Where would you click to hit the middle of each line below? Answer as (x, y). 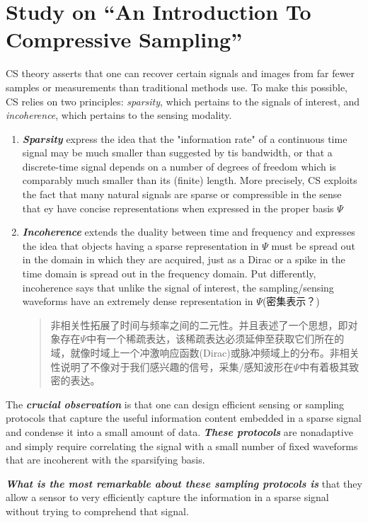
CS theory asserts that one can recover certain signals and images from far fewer (180, 73)
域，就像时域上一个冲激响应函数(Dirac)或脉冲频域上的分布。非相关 (205, 352)
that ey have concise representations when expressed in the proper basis (178, 208)
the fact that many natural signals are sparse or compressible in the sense (182, 194)
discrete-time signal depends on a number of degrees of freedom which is (179, 166)
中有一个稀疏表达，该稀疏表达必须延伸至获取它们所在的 (215, 339)
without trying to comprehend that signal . (97, 511)
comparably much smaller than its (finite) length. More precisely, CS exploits (190, 180)
